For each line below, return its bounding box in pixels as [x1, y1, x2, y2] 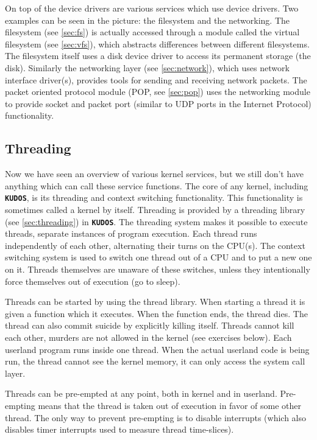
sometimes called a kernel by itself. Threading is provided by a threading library [5, 203, 305, 215]
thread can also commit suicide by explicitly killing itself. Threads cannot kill [5, 319, 294, 332]
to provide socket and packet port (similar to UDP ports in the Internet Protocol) [5, 97, 312, 110]
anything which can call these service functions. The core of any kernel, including [5, 179, 308, 192]
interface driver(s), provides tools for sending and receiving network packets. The [5, 73, 307, 86]
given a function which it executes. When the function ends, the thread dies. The [5, 307, 308, 320]
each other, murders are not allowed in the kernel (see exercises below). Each [5, 330, 292, 343]
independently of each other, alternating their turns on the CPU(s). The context [5, 239, 305, 251]
